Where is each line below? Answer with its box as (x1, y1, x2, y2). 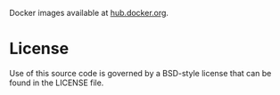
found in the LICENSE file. (9, 77, 104, 88)
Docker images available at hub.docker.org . (9, 8, 169, 18)
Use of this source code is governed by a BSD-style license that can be (9, 67, 272, 78)
